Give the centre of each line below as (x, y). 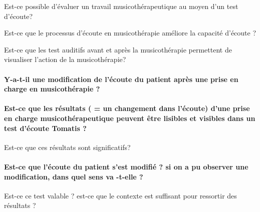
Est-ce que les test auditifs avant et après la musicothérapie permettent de (118, 49)
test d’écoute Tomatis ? (45, 128)
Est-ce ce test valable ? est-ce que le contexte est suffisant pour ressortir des (120, 195)
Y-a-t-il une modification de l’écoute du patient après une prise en (121, 79)
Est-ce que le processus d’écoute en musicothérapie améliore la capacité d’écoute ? (130, 33)
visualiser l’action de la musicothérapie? (65, 59)
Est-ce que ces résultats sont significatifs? (67, 147)
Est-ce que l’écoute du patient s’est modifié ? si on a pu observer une (126, 166)
